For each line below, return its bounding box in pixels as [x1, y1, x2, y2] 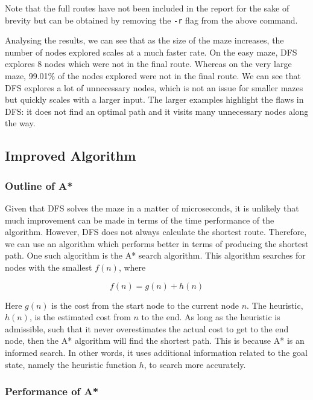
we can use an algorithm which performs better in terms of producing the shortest [5, 237, 309, 250]
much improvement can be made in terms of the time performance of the [5, 213, 274, 226]
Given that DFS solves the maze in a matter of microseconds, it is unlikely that [5, 202, 299, 214]
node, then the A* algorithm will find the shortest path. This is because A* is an [5, 334, 305, 347]
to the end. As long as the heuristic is [141, 311, 280, 323]
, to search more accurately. [144, 358, 246, 370]
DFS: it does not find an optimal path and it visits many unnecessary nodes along [5, 105, 309, 117]
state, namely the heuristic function [5, 358, 136, 370]
